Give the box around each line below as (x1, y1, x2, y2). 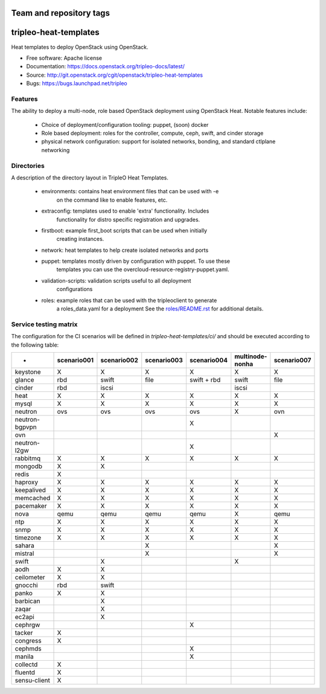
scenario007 (273, 356, 312, 364)
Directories (11, 161, 45, 170)
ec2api (14, 612, 34, 621)
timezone (14, 533, 42, 542)
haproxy (14, 478, 39, 486)
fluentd (14, 668, 36, 676)
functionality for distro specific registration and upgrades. (56, 216, 200, 223)
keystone (14, 367, 42, 376)
